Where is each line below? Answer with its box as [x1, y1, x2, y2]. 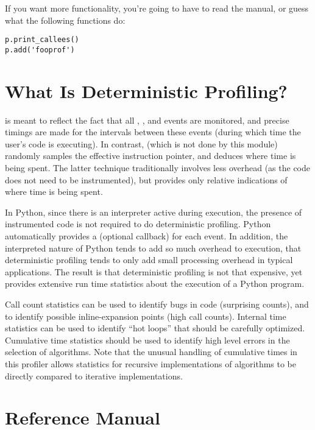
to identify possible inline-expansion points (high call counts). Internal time [5, 309, 286, 322]
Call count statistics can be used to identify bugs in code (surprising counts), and [5, 297, 309, 310]
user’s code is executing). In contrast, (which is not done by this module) [5, 137, 278, 150]
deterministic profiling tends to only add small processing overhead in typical [5, 253, 293, 266]
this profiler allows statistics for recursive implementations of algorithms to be [5, 357, 297, 370]
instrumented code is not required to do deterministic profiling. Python [5, 217, 271, 230]
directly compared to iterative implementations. [5, 369, 183, 382]
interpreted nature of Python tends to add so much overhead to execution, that [5, 241, 302, 254]
